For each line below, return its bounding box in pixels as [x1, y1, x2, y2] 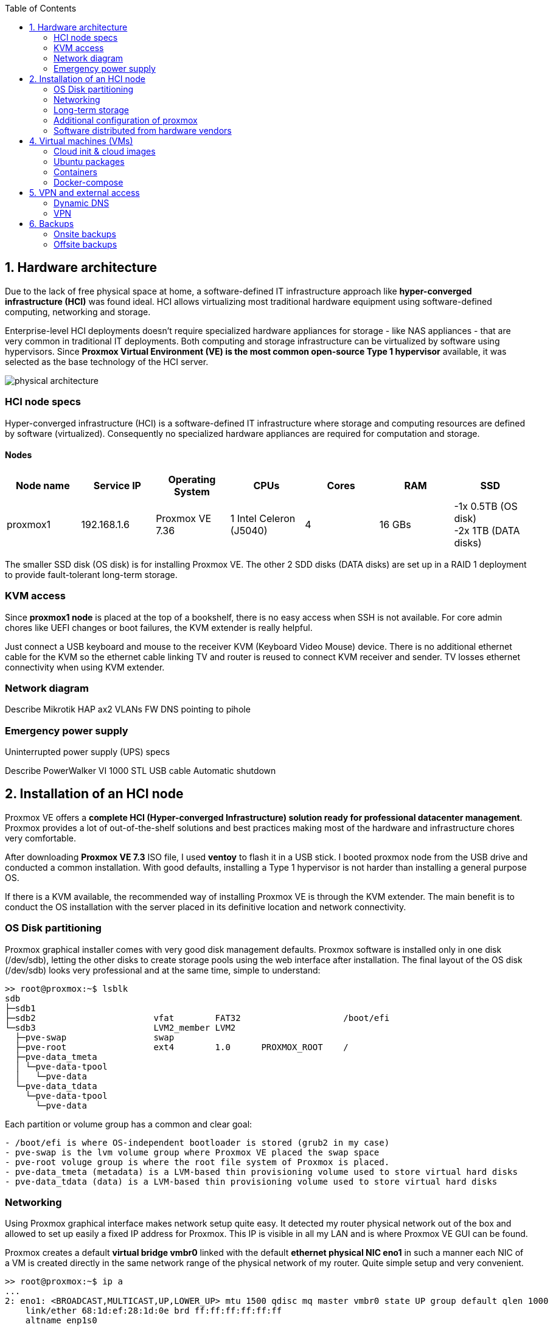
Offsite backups [54, 239, 117, 249]
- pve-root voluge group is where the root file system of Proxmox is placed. [5, 1157, 390, 1167]
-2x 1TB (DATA [454, 524, 520, 537]
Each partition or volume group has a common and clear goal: [5, 1118, 252, 1129]
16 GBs [379, 518, 411, 531]
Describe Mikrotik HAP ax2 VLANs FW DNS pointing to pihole [5, 704, 251, 715]
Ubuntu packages [54, 156, 125, 167]
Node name [15, 479, 70, 492]
